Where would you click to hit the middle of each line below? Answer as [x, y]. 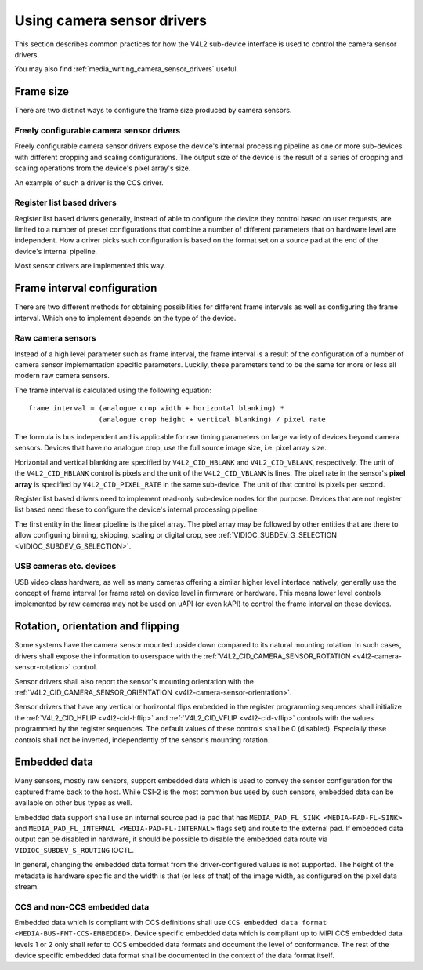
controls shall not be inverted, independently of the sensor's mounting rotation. [142, 740]
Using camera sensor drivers [111, 20]
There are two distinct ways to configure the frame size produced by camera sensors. [153, 111]
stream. [27, 886]
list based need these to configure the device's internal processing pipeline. [137, 509]
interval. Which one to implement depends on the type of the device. [125, 318]
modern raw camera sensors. [62, 376]
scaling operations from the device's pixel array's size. [103, 168]
